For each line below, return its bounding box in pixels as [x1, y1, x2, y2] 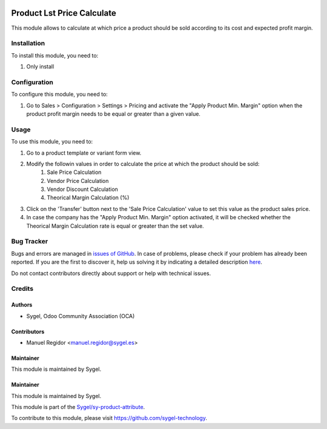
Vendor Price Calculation [47, 177, 109, 184]
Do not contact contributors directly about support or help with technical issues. [11, 270, 211, 277]
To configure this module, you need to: [11, 91, 108, 98]
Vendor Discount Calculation [47, 185, 118, 193]
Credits [11, 285, 33, 293]
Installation [11, 39, 45, 48]
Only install [26, 63, 54, 70]
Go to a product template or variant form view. [26, 149, 142, 156]
